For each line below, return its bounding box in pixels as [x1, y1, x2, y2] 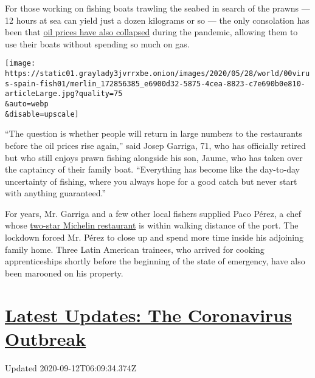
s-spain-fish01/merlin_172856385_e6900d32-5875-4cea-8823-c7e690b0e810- [5, 79, 305, 88]
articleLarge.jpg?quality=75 [5, 89, 123, 98]
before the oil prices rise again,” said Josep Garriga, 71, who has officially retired [5, 139, 306, 151]
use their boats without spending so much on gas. [5, 37, 190, 50]
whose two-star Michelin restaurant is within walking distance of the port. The [5, 219, 299, 232]
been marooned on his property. [5, 266, 123, 279]
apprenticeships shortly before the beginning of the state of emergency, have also [5, 255, 305, 267]
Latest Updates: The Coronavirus [5, 302, 292, 327]
